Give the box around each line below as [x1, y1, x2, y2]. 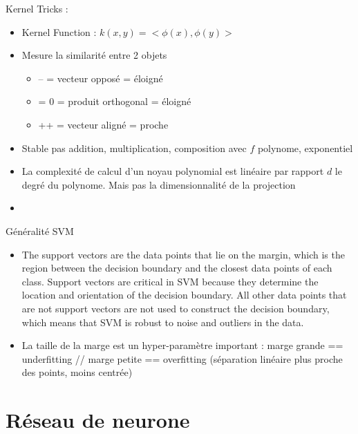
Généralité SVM [6, 223, 74, 238]
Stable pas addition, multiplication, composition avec [21, 140, 247, 155]
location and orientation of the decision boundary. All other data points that [21, 287, 347, 302]
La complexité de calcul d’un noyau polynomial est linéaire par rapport [21, 164, 324, 178]
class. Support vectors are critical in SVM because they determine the [21, 274, 319, 288]
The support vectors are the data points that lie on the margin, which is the [21, 247, 345, 261]
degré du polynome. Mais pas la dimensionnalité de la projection [21, 177, 296, 191]
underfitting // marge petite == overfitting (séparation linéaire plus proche [21, 351, 343, 366]
